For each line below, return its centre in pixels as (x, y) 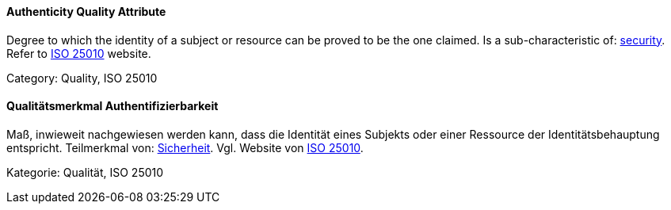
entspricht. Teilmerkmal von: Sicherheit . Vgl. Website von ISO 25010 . (185, 147)
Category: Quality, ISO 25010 (82, 78)
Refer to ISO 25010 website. (79, 53)
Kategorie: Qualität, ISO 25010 (85, 172)
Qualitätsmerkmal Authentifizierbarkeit (112, 106)
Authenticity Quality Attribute (86, 11)
